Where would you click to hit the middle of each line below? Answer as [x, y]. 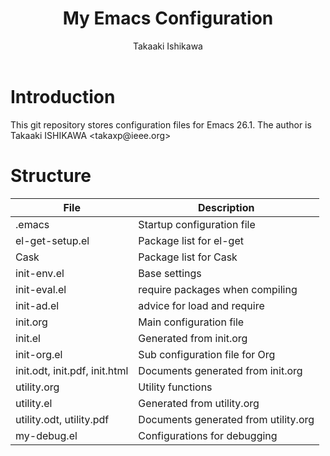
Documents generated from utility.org [226, 419]
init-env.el [40, 273]
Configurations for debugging [208, 435]
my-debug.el [46, 435]
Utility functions [175, 387]
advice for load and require [201, 305]
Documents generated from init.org [220, 370]
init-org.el [39, 354]
